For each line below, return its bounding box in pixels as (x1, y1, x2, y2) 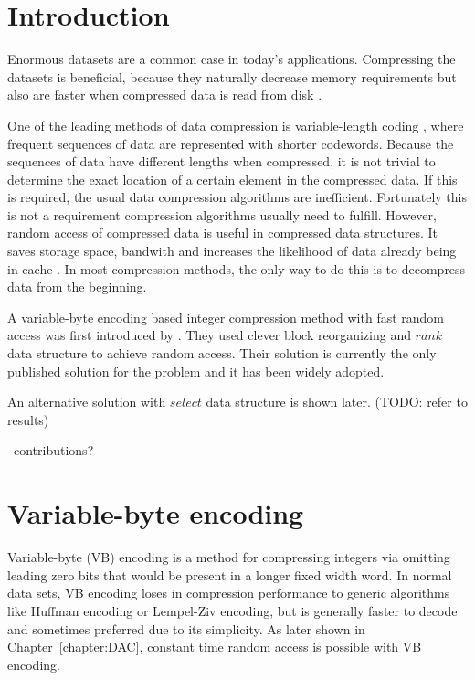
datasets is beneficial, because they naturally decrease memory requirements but (7, 67, 457, 86)
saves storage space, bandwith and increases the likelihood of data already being (7, 241, 457, 260)
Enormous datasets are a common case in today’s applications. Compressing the (7, 49, 456, 69)
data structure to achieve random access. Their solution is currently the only (7, 344, 437, 363)
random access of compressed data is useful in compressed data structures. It (7, 223, 438, 242)
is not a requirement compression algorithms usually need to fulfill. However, (7, 205, 437, 224)
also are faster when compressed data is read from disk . (7, 85, 322, 104)
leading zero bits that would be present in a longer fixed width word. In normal (7, 565, 452, 584)
